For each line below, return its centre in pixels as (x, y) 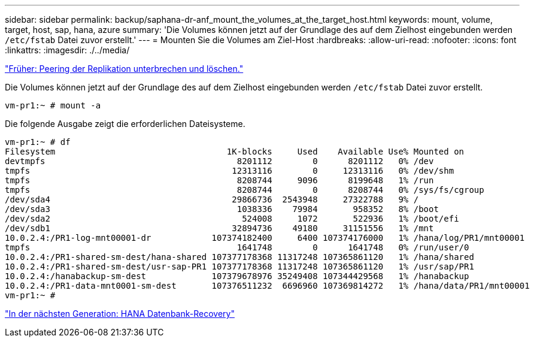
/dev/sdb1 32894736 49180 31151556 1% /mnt (219, 228)
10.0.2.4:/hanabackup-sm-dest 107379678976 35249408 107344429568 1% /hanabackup (237, 276)
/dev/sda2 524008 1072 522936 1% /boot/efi (232, 219)
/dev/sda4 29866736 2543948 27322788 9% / (212, 199)
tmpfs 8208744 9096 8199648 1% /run (219, 180)
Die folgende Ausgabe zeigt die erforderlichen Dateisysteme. (125, 124)
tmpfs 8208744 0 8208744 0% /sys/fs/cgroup (245, 190)
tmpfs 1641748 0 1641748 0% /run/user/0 (237, 247)
